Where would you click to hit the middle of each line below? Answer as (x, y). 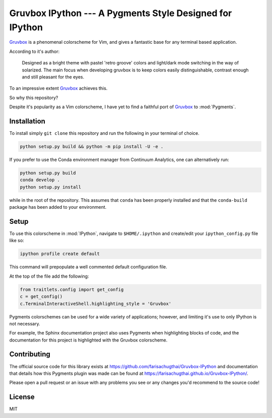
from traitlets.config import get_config (72, 289)
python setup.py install (51, 187)
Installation (27, 121)
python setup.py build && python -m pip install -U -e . (92, 146)
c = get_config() (41, 297)
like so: (17, 240)
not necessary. (25, 323)
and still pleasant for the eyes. (53, 77)
